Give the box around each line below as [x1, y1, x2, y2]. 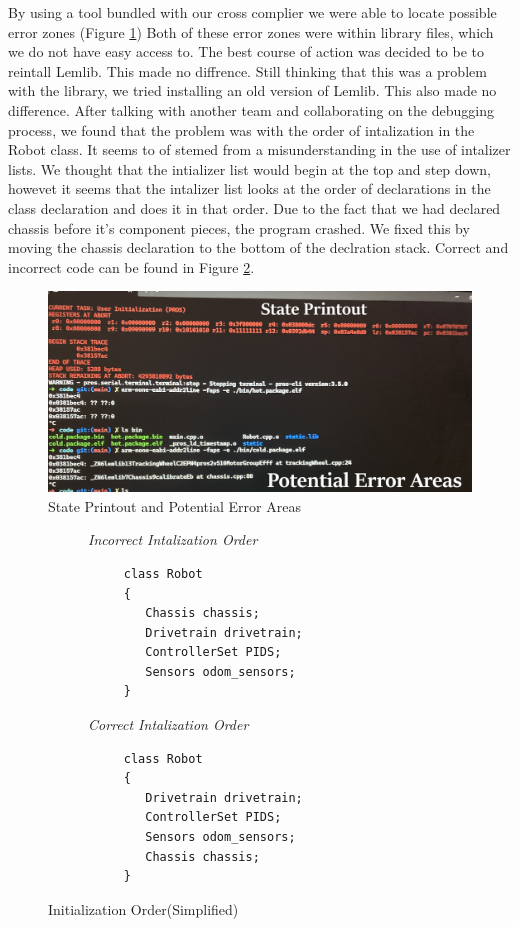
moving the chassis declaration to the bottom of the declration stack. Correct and [8, 237, 509, 258]
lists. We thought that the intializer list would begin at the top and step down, [8, 158, 491, 179]
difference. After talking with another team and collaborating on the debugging [8, 99, 494, 120]
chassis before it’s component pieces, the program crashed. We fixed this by [8, 217, 470, 238]
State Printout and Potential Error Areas [48, 495, 301, 516]
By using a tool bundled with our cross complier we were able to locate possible [8, 2, 497, 22]
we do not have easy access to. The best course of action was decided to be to [8, 41, 484, 62]
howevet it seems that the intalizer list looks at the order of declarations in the [8, 178, 491, 199]
